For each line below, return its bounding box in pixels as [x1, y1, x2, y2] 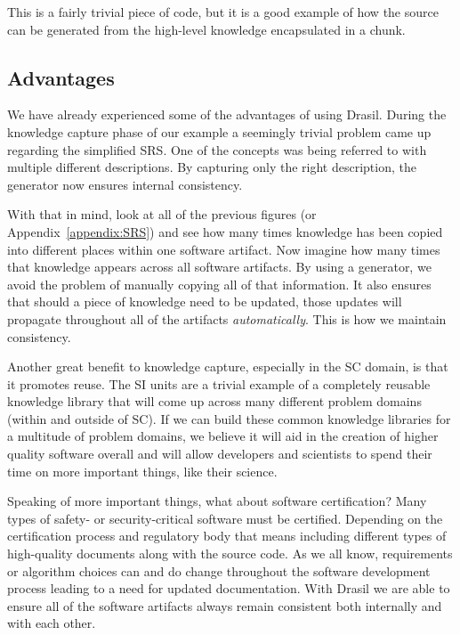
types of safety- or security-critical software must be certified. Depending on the [7, 509, 443, 527]
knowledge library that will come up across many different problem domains [7, 392, 422, 411]
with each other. [7, 614, 96, 632]
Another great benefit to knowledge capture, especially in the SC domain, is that [7, 357, 448, 376]
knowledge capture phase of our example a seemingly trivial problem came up [7, 122, 432, 141]
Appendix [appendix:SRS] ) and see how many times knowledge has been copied [7, 222, 443, 240]
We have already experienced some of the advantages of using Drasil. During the [7, 105, 447, 124]
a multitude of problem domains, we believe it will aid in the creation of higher [7, 427, 439, 445]
